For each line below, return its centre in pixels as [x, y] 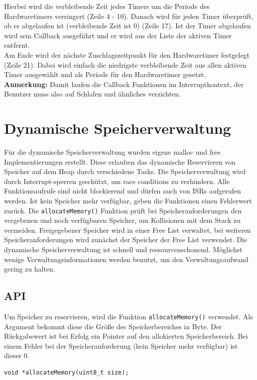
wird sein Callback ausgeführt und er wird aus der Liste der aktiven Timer [118, 35]
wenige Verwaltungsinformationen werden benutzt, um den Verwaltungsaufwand [126, 259]
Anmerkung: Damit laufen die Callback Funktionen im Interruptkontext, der [124, 84]
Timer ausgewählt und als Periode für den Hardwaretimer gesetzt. [105, 74]
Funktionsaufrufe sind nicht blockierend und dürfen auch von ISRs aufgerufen [123, 191]
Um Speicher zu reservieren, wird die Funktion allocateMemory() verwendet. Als [128, 317]
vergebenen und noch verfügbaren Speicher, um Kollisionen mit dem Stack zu [123, 220]
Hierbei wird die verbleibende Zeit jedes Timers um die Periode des [107, 6]
